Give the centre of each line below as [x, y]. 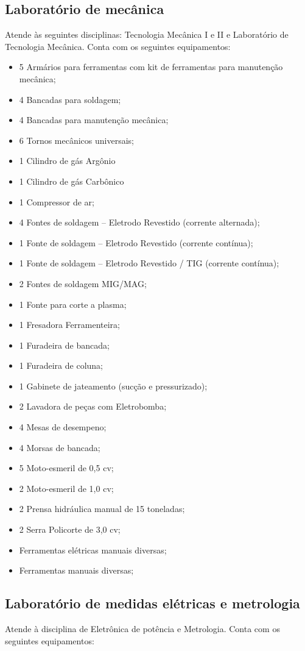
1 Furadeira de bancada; [64, 345]
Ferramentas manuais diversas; [76, 570]
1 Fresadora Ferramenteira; [69, 325]
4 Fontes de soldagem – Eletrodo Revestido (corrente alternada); [139, 222]
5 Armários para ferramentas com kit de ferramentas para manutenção [151, 67]
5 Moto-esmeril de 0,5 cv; [66, 468]
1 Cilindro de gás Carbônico [72, 181]
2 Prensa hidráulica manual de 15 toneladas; [102, 509]
